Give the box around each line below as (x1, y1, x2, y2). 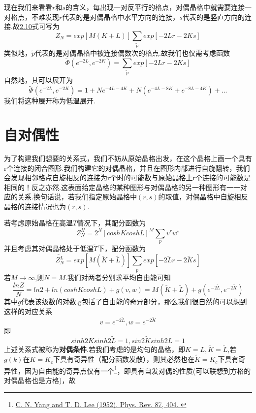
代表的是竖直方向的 (182, 11, 245, 22)
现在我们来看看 (4, 2, 52, 12)
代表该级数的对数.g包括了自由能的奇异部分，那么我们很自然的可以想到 (21, 296, 247, 307)
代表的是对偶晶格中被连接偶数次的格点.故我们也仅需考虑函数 (35, 47, 230, 58)
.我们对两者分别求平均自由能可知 (65, 272, 171, 283)
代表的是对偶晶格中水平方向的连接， (62, 11, 180, 22)
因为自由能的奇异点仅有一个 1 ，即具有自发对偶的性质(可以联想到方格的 (24, 364, 251, 376)
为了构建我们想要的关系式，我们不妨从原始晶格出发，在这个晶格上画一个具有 (4, 153, 252, 163)
